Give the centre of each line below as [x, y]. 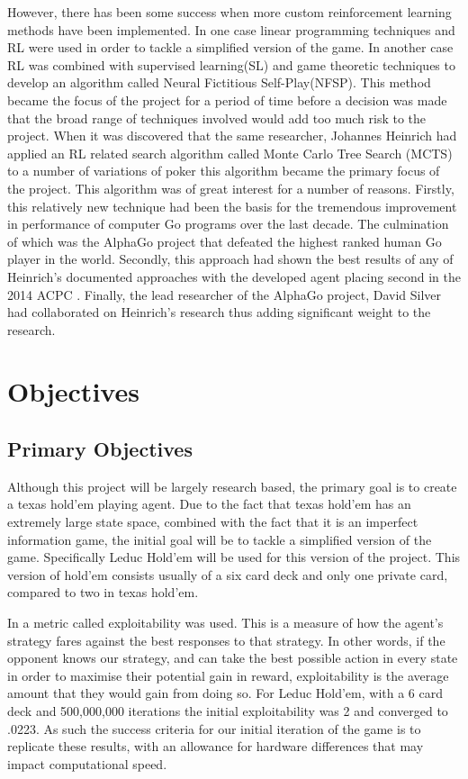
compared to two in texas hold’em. [103, 592]
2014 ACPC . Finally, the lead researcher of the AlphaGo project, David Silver [225, 294]
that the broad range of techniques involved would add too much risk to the [217, 118]
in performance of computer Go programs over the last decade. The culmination [228, 224]
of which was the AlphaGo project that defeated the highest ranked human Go [225, 241]
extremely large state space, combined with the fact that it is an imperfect [213, 522]
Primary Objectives [100, 449]
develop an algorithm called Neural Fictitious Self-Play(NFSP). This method [219, 82]
